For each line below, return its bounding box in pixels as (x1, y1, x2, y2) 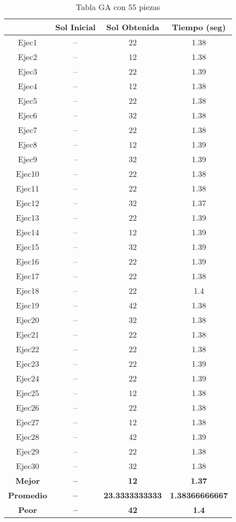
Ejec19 (16, 299, 39, 311)
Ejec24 (16, 372, 39, 384)
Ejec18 (16, 285, 39, 296)
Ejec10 (16, 168, 39, 179)
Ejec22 (16, 343, 39, 355)
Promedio (8, 489, 47, 501)
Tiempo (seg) (172, 21, 226, 33)
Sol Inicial (55, 21, 96, 33)
